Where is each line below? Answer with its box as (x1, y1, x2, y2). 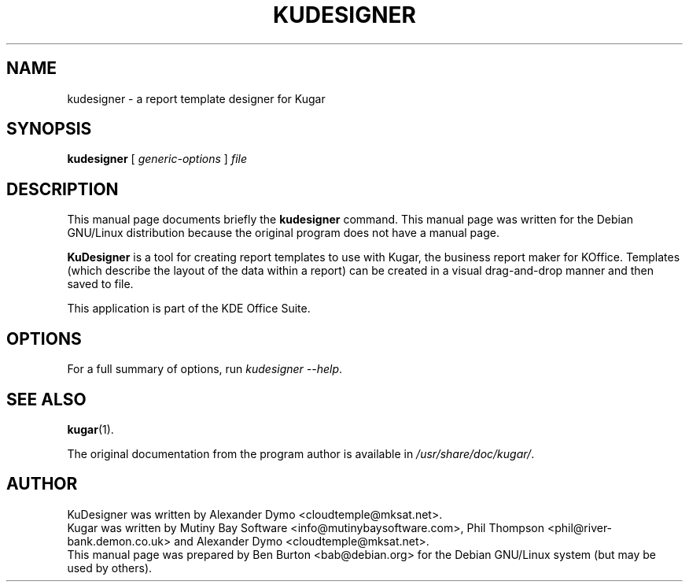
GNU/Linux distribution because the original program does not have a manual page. (67, 226, 499, 240)
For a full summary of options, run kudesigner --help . (67, 362, 343, 376)
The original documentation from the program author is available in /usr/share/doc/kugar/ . (67, 446, 535, 460)
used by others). (67, 560, 153, 575)
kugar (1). (67, 422, 114, 436)
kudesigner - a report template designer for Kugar (67, 91, 326, 105)
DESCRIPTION (6, 179, 119, 199)
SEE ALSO (6, 389, 87, 409)
